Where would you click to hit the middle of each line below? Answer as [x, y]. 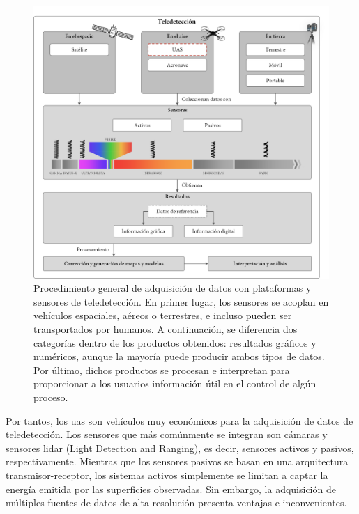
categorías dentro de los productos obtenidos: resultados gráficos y [175, 342]
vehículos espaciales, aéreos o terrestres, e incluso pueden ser [163, 315]
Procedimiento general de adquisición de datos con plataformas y [173, 288]
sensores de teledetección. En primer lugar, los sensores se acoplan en [181, 301]
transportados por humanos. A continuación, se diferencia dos [166, 329]
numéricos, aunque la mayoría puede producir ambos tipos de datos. [179, 356]
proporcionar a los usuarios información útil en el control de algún [175, 383]
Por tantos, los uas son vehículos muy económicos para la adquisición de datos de [179, 420]
